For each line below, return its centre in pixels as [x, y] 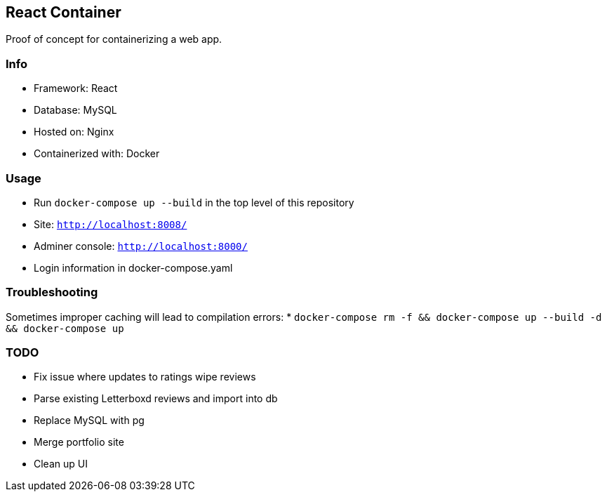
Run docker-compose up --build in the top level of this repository [194, 202]
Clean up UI [61, 464]
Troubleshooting [52, 292]
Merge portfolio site [79, 442]
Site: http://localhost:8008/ [111, 224]
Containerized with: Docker [97, 154]
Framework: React [76, 88]
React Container [64, 12]
